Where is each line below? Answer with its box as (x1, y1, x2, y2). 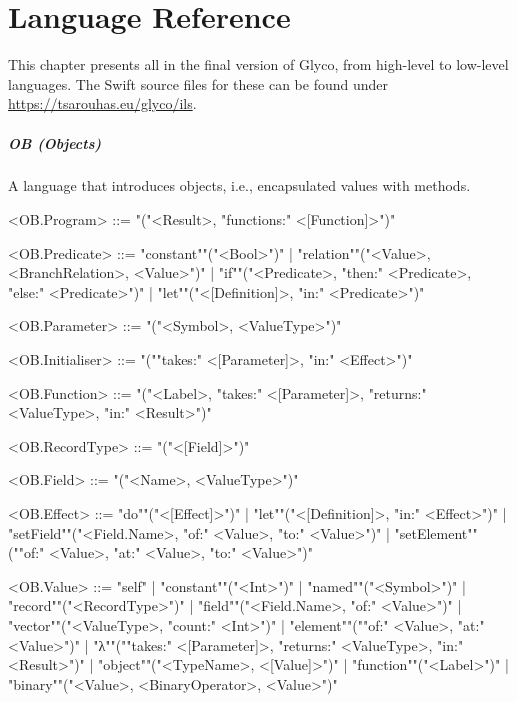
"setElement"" (394, 522, 478, 543)
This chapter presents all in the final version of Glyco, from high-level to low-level (8, 54, 509, 75)
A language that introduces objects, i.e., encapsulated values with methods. (8, 175, 471, 196)
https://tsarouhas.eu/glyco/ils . (8, 93, 197, 114)
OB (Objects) (8, 132, 102, 153)
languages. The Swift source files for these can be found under (8, 73, 388, 94)
